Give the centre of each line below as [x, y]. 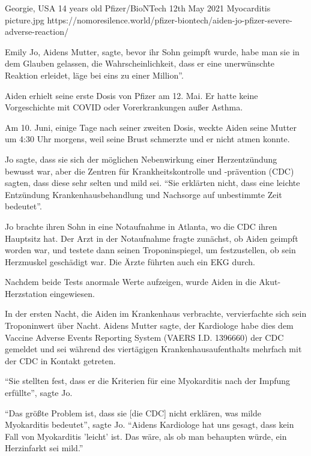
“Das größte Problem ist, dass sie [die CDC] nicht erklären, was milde [133, 412]
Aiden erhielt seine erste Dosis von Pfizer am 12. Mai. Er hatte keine [131, 95]
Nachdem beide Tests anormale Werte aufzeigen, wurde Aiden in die [131, 282]
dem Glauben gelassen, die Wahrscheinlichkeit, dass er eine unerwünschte [140, 63]
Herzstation [26, 293]
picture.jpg [25, 19]
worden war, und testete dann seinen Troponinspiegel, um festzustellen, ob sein [150, 250]
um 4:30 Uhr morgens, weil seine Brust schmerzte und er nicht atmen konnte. [147, 139]
